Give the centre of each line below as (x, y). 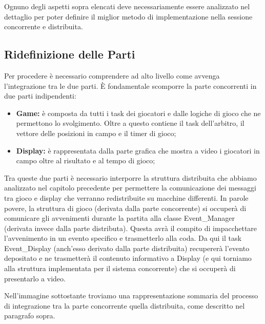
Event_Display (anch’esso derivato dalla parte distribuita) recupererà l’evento (127, 248)
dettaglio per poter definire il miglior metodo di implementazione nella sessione (128, 16)
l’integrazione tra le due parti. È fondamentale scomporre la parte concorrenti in (130, 85)
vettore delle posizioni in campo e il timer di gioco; (96, 133)
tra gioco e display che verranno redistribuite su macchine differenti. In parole (126, 197)
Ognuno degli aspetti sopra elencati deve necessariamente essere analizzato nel (127, 6)
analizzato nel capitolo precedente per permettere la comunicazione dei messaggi (130, 188)
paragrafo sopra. (30, 316)
